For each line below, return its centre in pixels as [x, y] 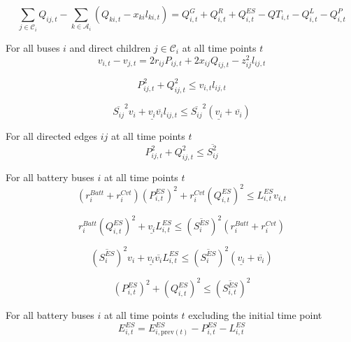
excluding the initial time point [255, 315]
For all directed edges [52, 136]
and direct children [110, 47]
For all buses [33, 47]
